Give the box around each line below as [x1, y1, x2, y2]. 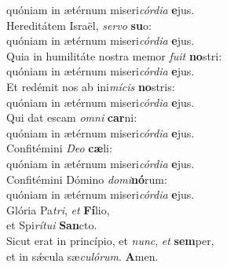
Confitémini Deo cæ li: [6, 140, 112, 156]
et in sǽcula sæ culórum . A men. [6, 247, 159, 264]
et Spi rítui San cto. [6, 217, 97, 233]
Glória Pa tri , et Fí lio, [6, 201, 110, 218]
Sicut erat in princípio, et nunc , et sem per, [6, 232, 214, 248]
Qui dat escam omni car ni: [6, 109, 137, 126]
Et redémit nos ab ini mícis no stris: [6, 78, 175, 94]
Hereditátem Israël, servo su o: [6, 16, 152, 33]
